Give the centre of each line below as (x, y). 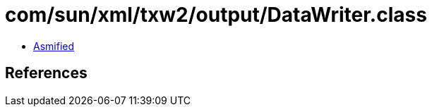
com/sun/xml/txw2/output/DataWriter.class (216, 15)
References (46, 73)
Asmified (54, 46)
